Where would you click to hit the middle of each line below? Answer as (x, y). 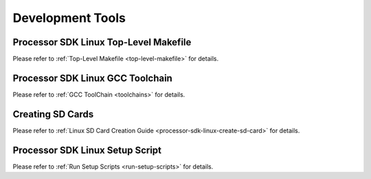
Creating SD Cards (53, 114)
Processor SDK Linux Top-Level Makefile (102, 42)
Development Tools (69, 18)
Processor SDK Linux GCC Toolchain (93, 78)
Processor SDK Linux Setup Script (87, 150)
